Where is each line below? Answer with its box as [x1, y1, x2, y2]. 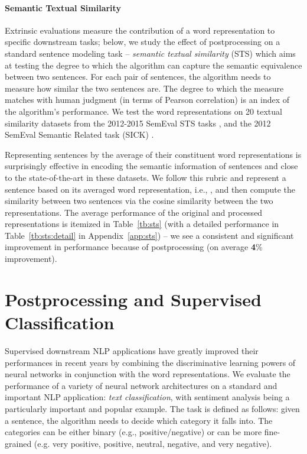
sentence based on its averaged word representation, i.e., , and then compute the [5, 183, 295, 195]
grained [5, 437, 32, 449]
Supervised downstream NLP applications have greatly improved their [5, 344, 259, 356]
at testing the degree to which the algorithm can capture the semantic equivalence [5, 59, 302, 71]
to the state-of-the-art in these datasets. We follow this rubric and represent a [5, 171, 286, 183]
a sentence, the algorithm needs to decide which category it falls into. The [5, 414, 273, 426]
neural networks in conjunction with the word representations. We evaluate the [5, 368, 290, 380]
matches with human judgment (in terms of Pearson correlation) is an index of [5, 93, 290, 106]
